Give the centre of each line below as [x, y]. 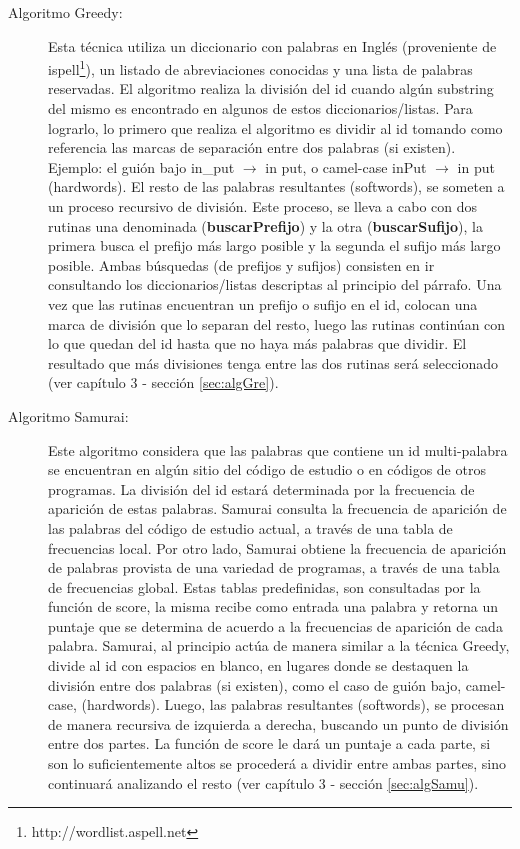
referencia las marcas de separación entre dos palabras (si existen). [252, 147]
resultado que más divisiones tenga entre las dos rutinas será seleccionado [273, 362]
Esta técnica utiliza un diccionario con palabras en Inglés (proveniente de [272, 45]
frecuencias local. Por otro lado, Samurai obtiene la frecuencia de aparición [277, 547]
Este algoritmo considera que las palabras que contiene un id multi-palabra [278, 449]
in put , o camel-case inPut [346, 166]
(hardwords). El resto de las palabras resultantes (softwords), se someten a [276, 186]
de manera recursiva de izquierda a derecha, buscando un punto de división [278, 723]
